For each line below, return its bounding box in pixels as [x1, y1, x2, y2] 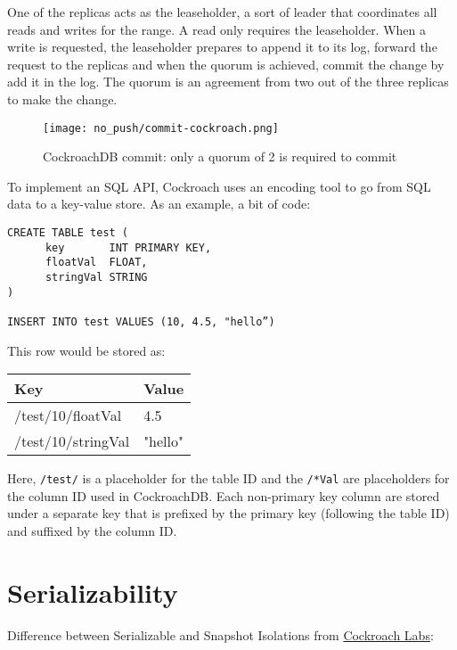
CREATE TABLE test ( [7, 226, 129, 239]
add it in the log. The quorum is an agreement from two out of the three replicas [7, 72, 449, 91]
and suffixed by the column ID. [7, 522, 177, 540]
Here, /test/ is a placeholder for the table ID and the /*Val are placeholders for [7, 469, 450, 488]
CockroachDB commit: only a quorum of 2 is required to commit [43, 147, 397, 166]
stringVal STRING [45, 270, 148, 284]
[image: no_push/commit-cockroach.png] [43, 121, 279, 135]
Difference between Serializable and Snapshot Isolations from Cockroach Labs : [7, 625, 434, 644]
